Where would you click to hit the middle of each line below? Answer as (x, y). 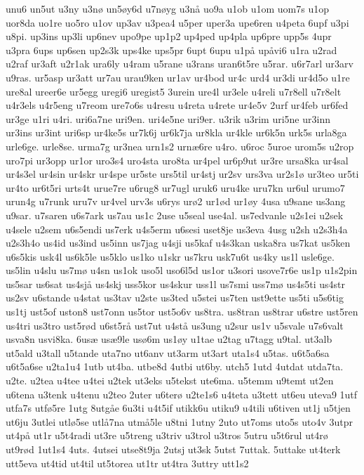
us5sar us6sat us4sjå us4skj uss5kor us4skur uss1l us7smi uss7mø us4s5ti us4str (176, 284)
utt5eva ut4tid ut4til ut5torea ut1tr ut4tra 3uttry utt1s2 (127, 463)
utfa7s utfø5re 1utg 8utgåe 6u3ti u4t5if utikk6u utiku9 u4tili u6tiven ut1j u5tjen (178, 408)
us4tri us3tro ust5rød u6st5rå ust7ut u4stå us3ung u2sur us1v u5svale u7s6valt (175, 325)
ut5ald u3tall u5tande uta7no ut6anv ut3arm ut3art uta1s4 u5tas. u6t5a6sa (168, 352)
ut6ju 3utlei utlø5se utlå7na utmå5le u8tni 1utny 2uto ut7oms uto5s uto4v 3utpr (179, 421)
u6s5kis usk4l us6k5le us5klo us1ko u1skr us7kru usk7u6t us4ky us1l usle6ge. (170, 256)
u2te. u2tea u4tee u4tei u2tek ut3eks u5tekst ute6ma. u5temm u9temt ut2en (170, 380)
